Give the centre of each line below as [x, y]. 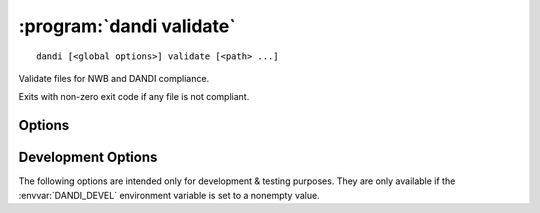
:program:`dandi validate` [127, 26]
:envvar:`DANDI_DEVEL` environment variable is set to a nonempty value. [169, 195]
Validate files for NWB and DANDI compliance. [114, 78]
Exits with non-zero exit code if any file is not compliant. [134, 97]
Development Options [88, 157]
